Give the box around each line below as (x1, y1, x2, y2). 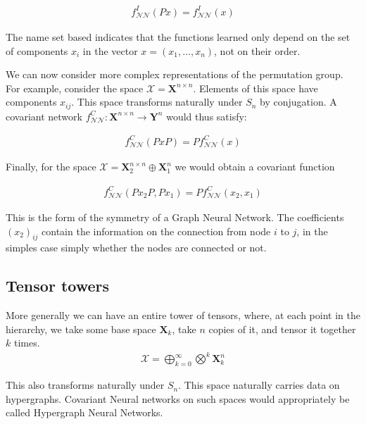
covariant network (6, 108, 82, 123)
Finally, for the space (6, 159, 96, 174)
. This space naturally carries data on (178, 378, 340, 392)
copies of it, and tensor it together (208, 321, 356, 336)
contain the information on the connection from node (42, 223, 271, 238)
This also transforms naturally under (6, 378, 165, 392)
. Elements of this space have (193, 80, 318, 95)
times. (13, 335, 40, 350)
